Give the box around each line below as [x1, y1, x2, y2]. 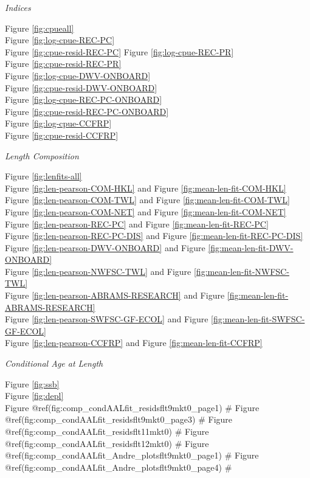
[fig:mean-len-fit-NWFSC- [193, 265, 289, 277]
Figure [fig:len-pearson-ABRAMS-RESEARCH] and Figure [5, 289, 225, 302]
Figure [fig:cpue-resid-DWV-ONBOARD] [5, 81, 157, 94]
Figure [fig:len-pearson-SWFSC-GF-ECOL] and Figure [5, 313, 208, 325]
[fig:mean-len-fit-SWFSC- [211, 313, 305, 325]
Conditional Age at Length [5, 357, 103, 370]
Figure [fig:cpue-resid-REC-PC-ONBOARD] [5, 105, 169, 117]
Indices [5, 1, 31, 13]
